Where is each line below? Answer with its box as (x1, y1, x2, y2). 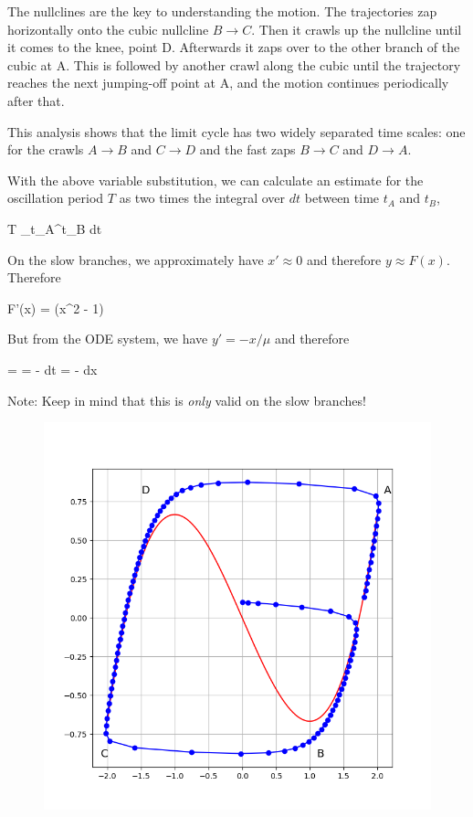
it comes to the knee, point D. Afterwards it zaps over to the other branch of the (7, 37, 460, 57)
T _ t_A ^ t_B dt (7, 218, 102, 238)
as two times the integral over (119, 188, 286, 207)
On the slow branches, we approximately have (7, 249, 264, 269)
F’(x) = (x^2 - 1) (7, 298, 104, 317)
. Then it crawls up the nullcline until (251, 19, 462, 38)
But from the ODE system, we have (7, 329, 208, 348)
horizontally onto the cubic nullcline (7, 19, 209, 38)
